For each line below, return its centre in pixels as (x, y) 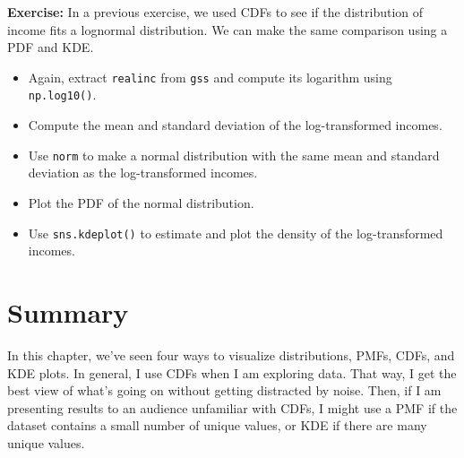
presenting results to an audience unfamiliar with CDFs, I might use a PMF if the (232, 407)
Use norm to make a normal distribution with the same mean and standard (234, 155)
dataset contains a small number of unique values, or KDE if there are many (217, 425)
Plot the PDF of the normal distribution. (141, 202)
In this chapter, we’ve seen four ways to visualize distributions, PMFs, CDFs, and (231, 354)
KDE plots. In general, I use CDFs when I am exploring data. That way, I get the (232, 372)
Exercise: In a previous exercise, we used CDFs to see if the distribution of (215, 12)
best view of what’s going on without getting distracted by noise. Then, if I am (224, 390)
